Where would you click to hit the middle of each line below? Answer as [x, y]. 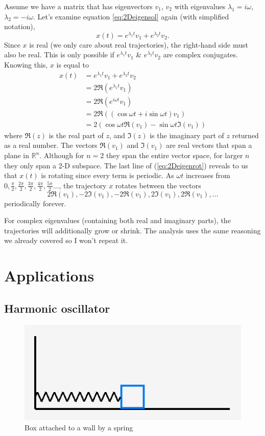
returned [245, 135]
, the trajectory [83, 185]
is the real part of [76, 135]
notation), [20, 26]
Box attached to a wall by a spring [79, 427]
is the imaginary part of [187, 135]
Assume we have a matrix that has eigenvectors [78, 6]
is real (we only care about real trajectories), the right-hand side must [139, 44]
